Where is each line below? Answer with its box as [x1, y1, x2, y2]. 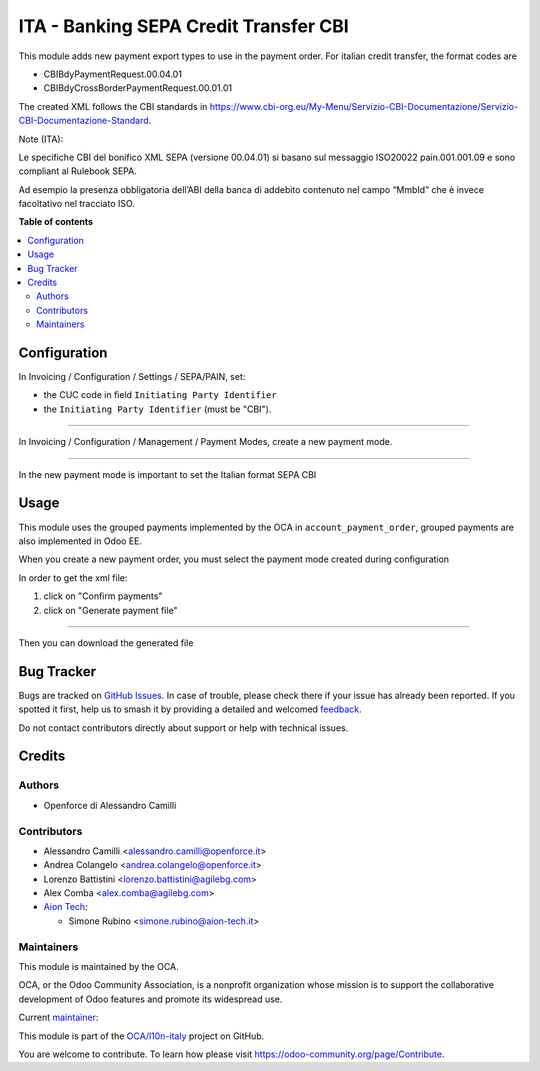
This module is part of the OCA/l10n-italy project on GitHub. [18, 1030, 265, 1042]
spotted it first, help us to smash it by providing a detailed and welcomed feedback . [18, 703, 362, 715]
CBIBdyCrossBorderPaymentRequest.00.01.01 [43, 82, 233, 94]
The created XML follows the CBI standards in [18, 100, 208, 112]
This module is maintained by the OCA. [18, 960, 179, 972]
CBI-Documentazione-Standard [18, 115, 149, 127]
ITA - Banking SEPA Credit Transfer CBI [18, 15, 349, 37]
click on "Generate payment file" [43, 604, 179, 616]
